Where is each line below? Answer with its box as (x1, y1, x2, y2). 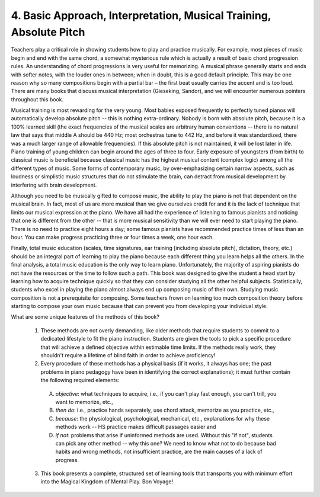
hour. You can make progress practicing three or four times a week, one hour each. (11, 233, 215, 241)
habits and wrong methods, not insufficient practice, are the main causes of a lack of (55, 448, 263, 456)
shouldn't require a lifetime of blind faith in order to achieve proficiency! (40, 352, 216, 359)
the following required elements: (40, 377, 120, 384)
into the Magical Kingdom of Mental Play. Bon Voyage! (40, 478, 174, 485)
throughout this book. (11, 95, 64, 103)
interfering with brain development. (11, 181, 97, 188)
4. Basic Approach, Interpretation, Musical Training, (11, 9, 271, 22)
